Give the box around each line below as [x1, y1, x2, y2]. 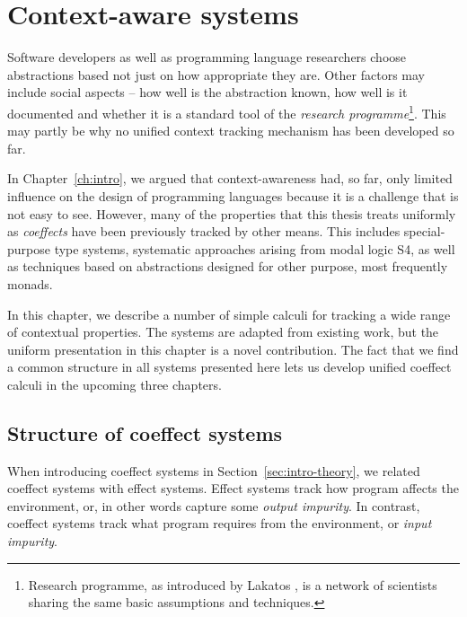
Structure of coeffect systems [7, 419, 283, 446]
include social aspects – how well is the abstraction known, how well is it [7, 83, 408, 101]
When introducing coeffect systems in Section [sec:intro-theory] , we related [7, 461, 420, 480]
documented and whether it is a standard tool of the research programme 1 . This [7, 101, 446, 122]
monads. [7, 274, 53, 293]
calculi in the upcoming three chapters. [7, 375, 222, 393]
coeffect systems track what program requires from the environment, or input [7, 514, 432, 533]
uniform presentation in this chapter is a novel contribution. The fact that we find [7, 339, 459, 358]
